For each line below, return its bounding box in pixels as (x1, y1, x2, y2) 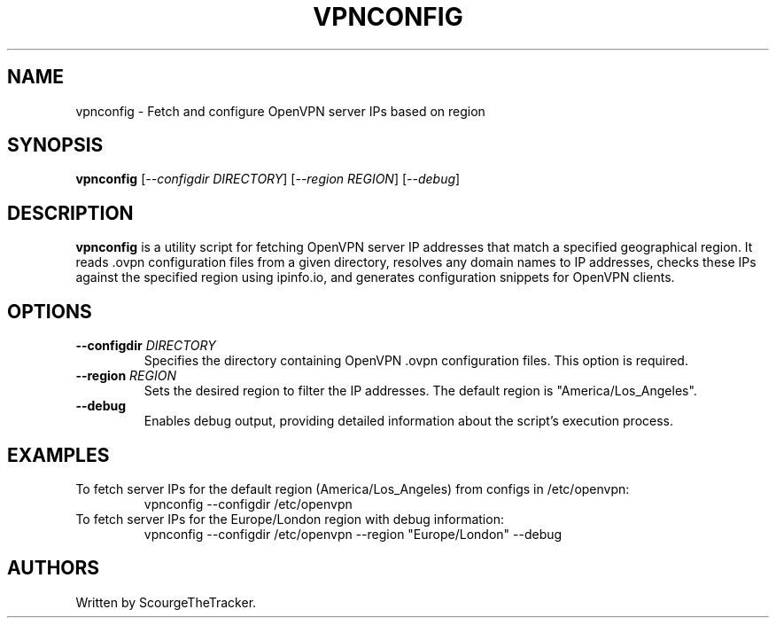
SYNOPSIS (7, 134, 104, 157)
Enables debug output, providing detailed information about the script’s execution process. (144, 413, 674, 429)
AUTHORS (7, 557, 100, 580)
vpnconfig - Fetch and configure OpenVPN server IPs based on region (75, 103, 485, 119)
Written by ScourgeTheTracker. (75, 594, 257, 610)
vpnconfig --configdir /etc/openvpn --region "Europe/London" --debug (144, 526, 563, 542)
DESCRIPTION (7, 201, 134, 224)
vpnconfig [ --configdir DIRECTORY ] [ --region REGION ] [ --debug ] (75, 171, 461, 187)
